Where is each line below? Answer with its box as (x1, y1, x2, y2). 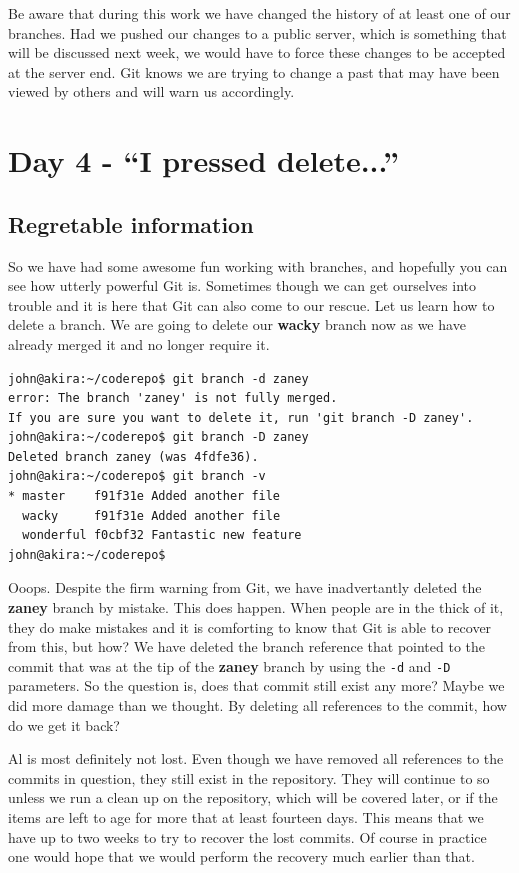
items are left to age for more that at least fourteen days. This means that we (8, 807, 484, 828)
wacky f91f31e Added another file (22, 508, 281, 523)
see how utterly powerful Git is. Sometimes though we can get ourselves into (8, 275, 476, 296)
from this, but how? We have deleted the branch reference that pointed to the (8, 636, 486, 657)
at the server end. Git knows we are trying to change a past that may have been (8, 61, 500, 82)
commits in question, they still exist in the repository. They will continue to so (8, 767, 490, 788)
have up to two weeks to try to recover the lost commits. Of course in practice (8, 826, 487, 847)
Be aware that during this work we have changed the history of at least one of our (8, 3, 511, 23)
